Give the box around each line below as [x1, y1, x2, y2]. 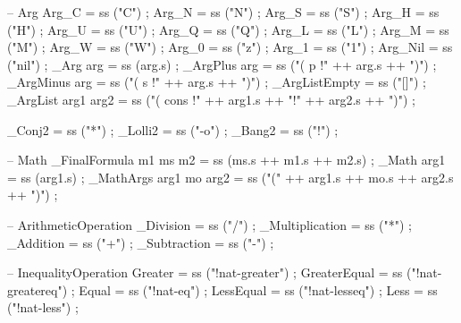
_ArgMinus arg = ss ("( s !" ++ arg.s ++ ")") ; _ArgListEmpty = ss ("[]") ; [7, 72, 426, 91]
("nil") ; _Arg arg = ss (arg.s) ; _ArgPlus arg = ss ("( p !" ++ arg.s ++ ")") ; [7, 55, 437, 73]
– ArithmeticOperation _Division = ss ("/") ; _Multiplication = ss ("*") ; [7, 215, 412, 234]
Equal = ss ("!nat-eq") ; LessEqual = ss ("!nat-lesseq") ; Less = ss [79, 280, 438, 299]
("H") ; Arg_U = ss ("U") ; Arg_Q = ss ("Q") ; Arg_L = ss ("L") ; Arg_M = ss [7, 20, 449, 38]
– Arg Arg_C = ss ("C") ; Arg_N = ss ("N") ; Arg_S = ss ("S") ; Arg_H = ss [7, 3, 440, 21]
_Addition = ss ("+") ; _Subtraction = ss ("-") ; [7, 233, 274, 251]
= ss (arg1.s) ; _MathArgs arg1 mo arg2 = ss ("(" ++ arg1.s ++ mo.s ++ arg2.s [7, 167, 454, 186]
